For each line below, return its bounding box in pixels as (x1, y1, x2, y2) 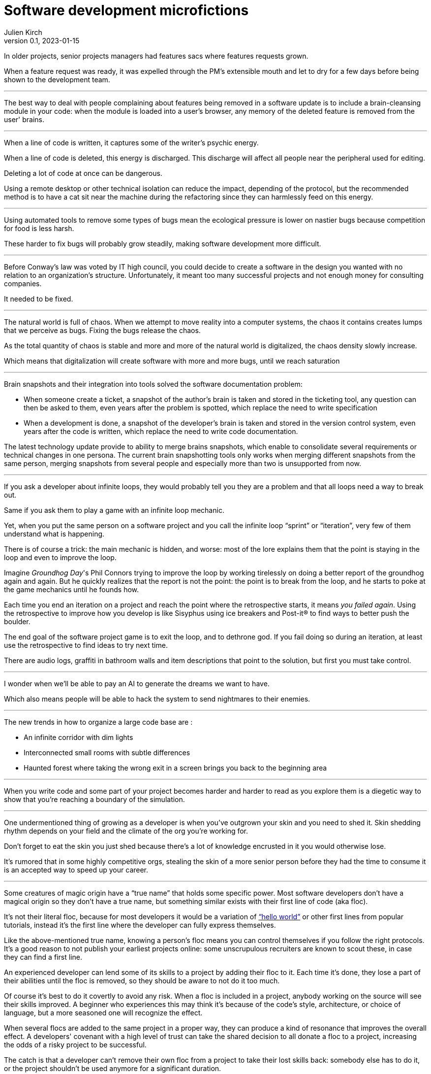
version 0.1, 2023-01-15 (4, 36, 80, 45)
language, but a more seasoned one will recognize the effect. (4, 1008, 203, 1017)
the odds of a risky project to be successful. (4, 1040, 147, 1049)
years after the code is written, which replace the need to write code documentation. (24, 427, 298, 436)
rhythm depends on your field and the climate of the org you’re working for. (4, 826, 248, 835)
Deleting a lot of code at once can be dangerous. (4, 168, 162, 177)
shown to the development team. (4, 75, 110, 84)
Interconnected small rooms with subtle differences (24, 748, 190, 757)
